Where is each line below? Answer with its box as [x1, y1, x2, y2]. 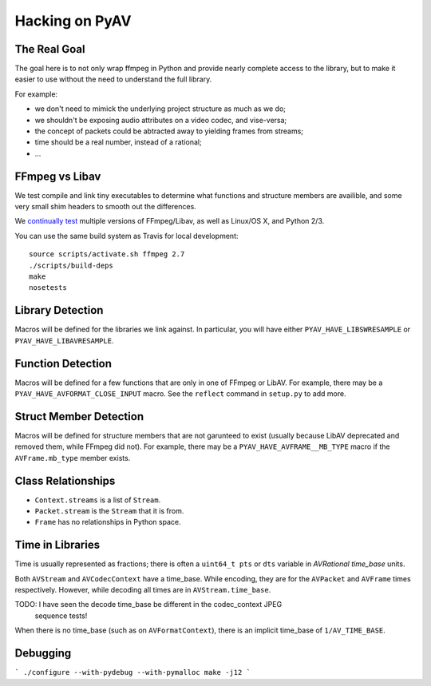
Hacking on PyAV [14, 12, 132, 30]
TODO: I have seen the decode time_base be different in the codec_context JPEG [14, 600, 283, 609]
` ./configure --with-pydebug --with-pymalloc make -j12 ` [14, 668, 251, 677]
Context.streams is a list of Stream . [34, 495, 161, 505]
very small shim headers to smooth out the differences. [14, 202, 197, 212]
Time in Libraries [14, 538, 100, 552]
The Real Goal [14, 42, 85, 56]
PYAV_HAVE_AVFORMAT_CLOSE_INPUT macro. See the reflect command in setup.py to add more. [14, 389, 346, 399]
